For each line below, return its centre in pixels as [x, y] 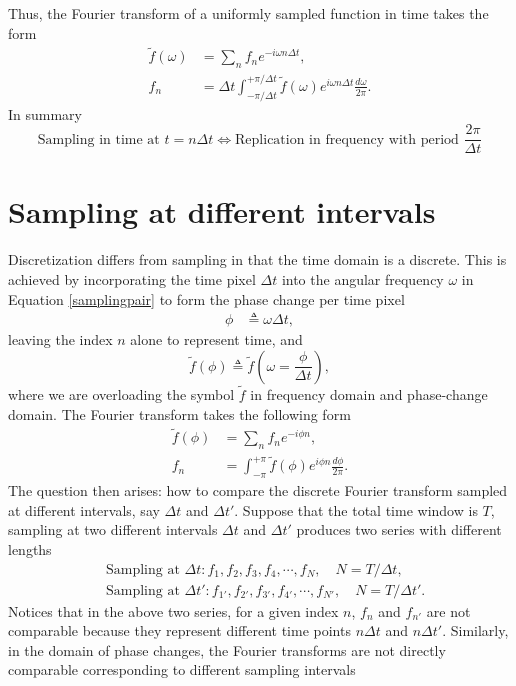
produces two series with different [399, 529]
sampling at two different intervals [113, 529]
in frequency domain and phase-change [369, 393]
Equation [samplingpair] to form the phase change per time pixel [206, 298]
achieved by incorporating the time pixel [132, 278]
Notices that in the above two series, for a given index [173, 610]
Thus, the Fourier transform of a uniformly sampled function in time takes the [248, 13]
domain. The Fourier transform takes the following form [179, 413]
